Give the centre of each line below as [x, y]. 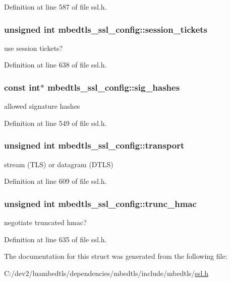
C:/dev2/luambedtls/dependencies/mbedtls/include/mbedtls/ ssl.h [106, 273]
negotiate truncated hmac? [45, 222]
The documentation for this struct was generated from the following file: [116, 256]
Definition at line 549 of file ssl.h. [55, 123]
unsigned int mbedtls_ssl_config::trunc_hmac [100, 203]
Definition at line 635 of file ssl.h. [55, 239]
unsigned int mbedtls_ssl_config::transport [94, 145]
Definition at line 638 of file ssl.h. [55, 65]
